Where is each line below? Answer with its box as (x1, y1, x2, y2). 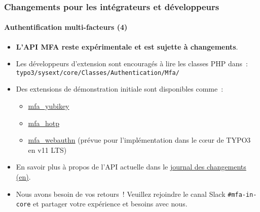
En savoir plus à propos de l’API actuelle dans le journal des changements (16, 161, 246, 172)
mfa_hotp (28, 117, 60, 128)
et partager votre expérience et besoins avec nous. (33, 198, 188, 209)
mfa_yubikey (28, 101, 69, 111)
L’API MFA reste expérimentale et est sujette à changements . (16, 41, 238, 52)
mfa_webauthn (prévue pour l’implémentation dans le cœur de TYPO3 (28, 135, 251, 145)
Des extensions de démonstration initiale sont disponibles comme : (16, 83, 224, 94)
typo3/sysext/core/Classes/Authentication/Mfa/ (16, 69, 179, 76)
